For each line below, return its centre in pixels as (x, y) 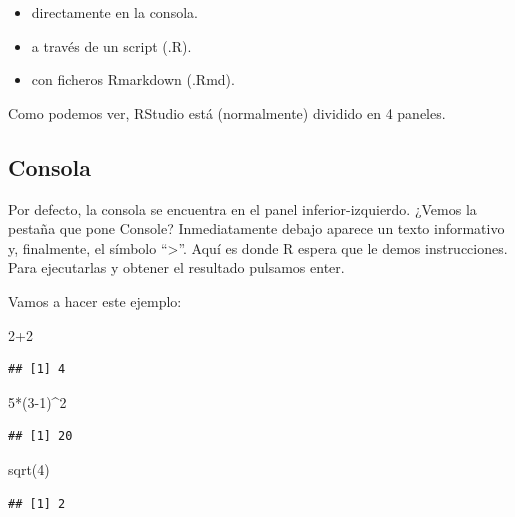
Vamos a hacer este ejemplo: (95, 300)
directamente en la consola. (114, 12)
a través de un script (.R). (111, 45)
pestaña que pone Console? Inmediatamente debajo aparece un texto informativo (256, 228)
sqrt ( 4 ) (29, 468)
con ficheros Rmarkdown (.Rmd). (133, 79)
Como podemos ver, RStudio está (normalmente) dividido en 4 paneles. (227, 112)
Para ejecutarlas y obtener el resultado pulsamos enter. (176, 267)
